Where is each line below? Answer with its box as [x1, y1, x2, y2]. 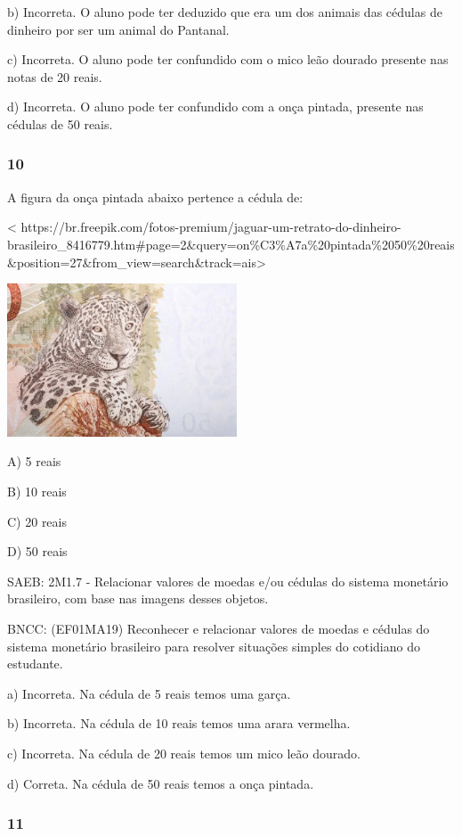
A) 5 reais [7, 452, 61, 471]
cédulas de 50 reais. [7, 114, 113, 133]
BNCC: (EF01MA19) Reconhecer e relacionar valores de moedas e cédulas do [7, 619, 430, 637]
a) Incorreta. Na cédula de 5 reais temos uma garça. [7, 684, 291, 702]
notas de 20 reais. [7, 67, 102, 86]
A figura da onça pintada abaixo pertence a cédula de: [7, 187, 304, 206]
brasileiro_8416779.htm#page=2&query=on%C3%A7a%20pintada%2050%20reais [7, 234, 455, 253]
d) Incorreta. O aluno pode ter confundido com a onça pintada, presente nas [7, 97, 424, 116]
